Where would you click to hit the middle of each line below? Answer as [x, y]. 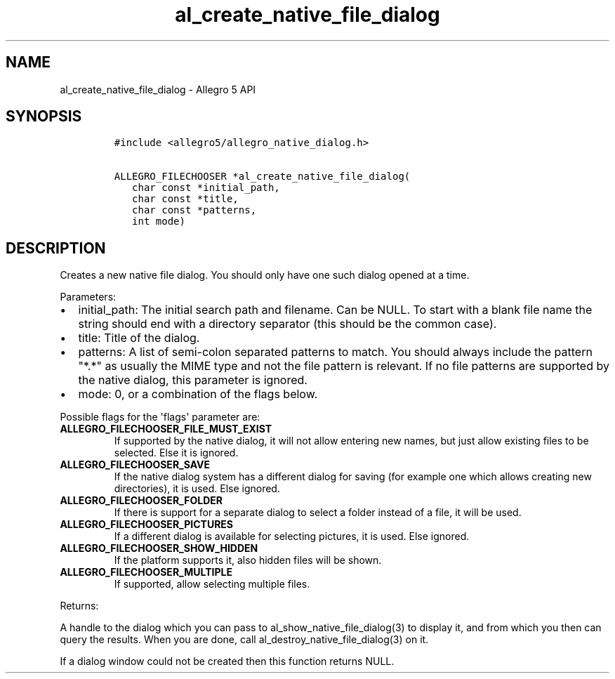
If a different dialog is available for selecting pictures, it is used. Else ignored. [292, 536]
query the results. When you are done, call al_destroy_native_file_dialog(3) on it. [244, 640]
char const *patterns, [194, 210]
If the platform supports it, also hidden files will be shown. [248, 560]
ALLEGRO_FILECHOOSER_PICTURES [147, 525]
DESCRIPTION [56, 248]
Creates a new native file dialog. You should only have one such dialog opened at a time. [265, 275]
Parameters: [88, 297]
